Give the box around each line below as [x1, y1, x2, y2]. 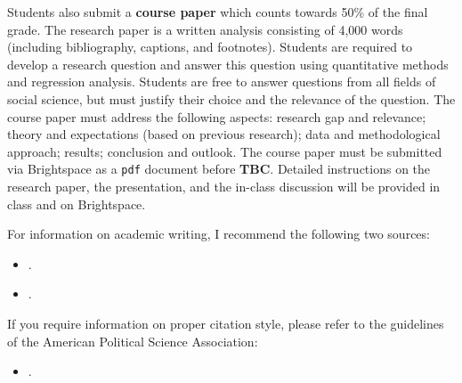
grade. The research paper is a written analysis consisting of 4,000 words [7, 20, 403, 38]
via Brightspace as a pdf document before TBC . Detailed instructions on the [7, 159, 431, 178]
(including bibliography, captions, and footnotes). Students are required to [7, 37, 413, 56]
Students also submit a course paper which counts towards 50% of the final [7, 3, 428, 20]
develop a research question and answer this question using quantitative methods [7, 54, 449, 73]
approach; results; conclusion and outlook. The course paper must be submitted [7, 142, 442, 160]
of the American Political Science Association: [7, 331, 258, 350]
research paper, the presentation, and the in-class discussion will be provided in [7, 177, 441, 195]
